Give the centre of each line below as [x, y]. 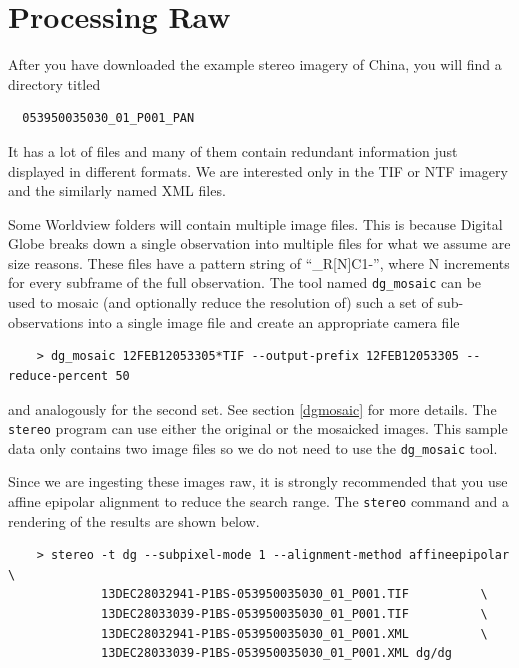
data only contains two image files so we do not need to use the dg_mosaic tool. [253, 447]
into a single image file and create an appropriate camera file [273, 321]
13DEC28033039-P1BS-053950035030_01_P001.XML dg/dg [276, 653]
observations [46, 321]
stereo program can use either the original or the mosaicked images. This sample [258, 428]
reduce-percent [58, 375]
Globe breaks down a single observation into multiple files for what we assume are [259, 243]
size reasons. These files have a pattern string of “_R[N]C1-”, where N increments [259, 262]
